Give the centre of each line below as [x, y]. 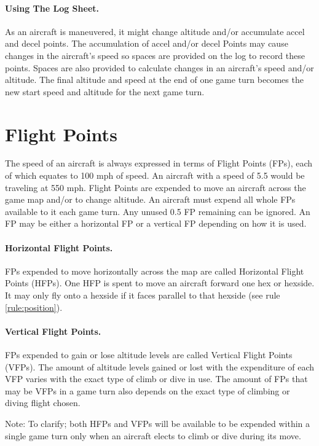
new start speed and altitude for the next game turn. [105, 91]
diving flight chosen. [43, 403]
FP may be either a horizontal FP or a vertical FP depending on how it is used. [156, 223]
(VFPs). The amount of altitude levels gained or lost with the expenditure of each [160, 366]
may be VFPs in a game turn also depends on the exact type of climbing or [148, 390]
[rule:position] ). [34, 307]
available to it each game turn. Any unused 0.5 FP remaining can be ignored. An [158, 211]
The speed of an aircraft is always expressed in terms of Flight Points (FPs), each [159, 163]
